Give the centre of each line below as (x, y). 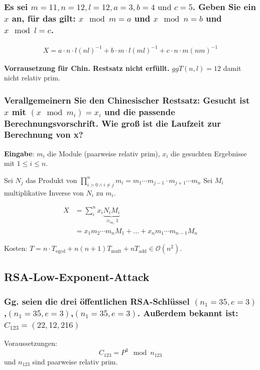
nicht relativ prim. (32, 78)
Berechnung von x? (44, 134)
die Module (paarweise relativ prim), (104, 153)
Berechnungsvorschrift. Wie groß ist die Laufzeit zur (113, 123)
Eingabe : (19, 153)
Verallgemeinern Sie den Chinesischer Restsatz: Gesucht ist (127, 100)
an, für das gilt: (44, 18)
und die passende (140, 111)
